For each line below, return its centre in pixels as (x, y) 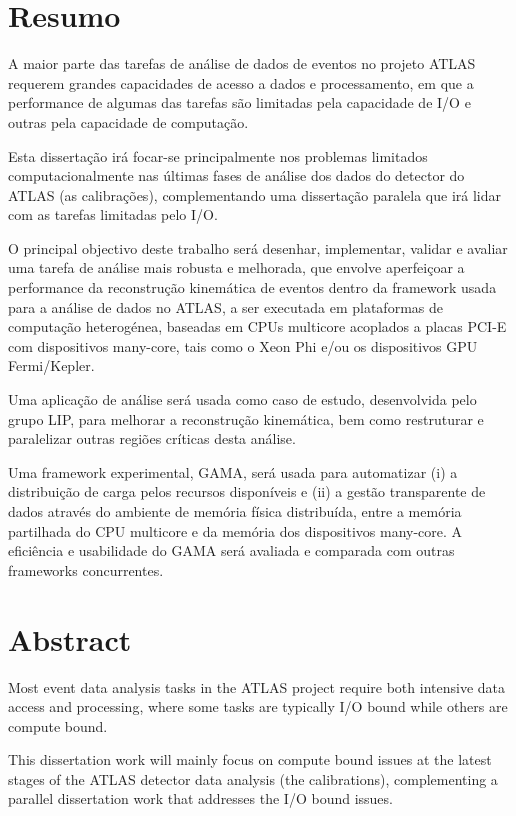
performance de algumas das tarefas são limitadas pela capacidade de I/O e (239, 102)
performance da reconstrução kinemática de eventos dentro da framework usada (252, 287)
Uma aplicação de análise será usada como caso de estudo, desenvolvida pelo (242, 399)
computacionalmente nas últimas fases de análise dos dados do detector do (236, 175)
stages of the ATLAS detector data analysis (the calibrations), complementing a (253, 778)
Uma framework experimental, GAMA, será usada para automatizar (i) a (233, 471)
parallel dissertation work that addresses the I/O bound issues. (200, 798)
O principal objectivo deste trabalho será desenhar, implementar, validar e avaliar (258, 247)
